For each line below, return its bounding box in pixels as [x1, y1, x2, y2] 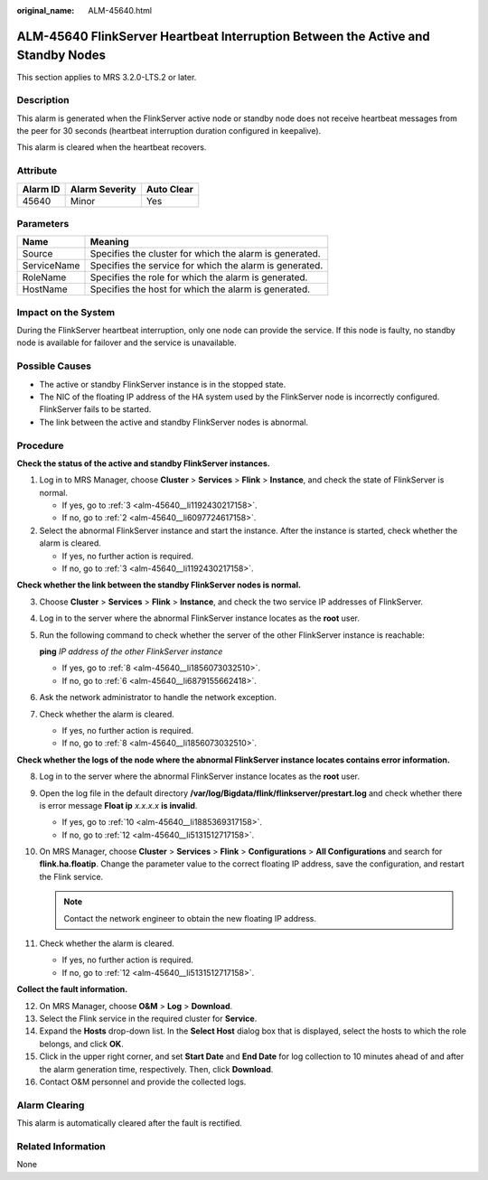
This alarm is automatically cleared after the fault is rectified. [16, 1118, 243, 1128]
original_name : [16, 5, 75, 15]
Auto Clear [145, 183, 194, 195]
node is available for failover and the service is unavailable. [16, 337, 237, 348]
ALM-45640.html [88, 5, 153, 15]
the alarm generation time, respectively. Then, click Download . [39, 1063, 274, 1074]
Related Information [16, 1139, 106, 1152]
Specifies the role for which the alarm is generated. [89, 271, 308, 284]
